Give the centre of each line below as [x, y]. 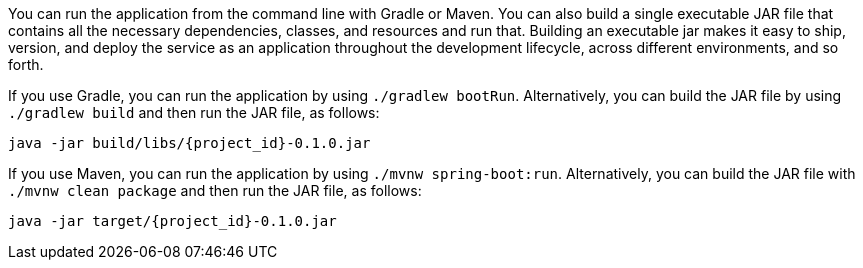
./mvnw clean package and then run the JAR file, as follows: [215, 190]
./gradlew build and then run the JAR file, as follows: [194, 112]
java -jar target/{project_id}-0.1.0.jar [172, 221]
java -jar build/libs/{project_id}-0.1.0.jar [189, 143]
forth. [26, 64]
